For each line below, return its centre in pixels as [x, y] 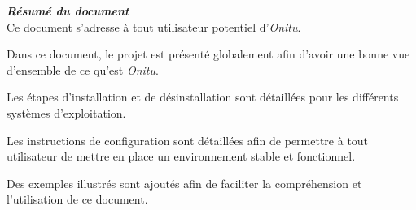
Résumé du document [68, 11]
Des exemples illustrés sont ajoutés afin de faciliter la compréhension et [184, 183]
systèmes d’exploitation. [66, 112]
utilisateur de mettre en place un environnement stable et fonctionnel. [181, 156]
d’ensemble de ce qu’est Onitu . [83, 69]
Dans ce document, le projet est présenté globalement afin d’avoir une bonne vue [208, 54]
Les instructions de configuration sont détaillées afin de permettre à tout [188, 140]
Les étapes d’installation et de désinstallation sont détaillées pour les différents [203, 97]
